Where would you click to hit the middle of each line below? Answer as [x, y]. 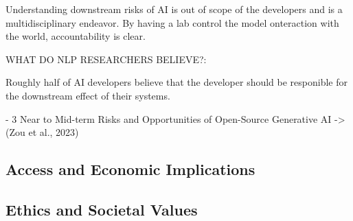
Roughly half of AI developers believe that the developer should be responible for [177, 82]
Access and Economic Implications [130, 169]
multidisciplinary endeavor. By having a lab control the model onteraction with [172, 22]
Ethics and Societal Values [102, 209]
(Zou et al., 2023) [42, 132]
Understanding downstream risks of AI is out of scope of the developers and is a [174, 9]
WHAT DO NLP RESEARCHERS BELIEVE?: [106, 59]
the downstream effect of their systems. [88, 95]
